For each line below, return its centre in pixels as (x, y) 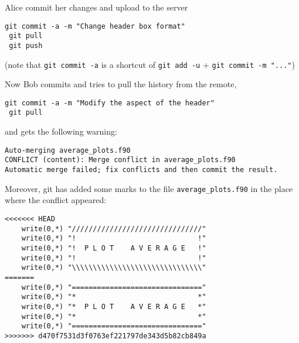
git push (26, 45)
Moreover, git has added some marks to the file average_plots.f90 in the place (149, 188)
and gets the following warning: (61, 131)
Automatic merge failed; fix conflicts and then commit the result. (141, 170)
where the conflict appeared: (56, 200)
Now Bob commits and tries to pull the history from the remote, (121, 84)
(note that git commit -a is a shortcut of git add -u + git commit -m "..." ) (150, 64)
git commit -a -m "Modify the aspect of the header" (110, 103)
